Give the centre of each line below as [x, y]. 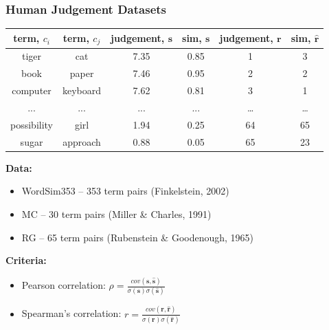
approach [82, 141]
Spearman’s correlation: [71, 313]
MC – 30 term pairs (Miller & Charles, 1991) [116, 213]
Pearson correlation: [64, 285]
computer [32, 90]
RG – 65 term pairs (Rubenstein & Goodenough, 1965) [138, 237]
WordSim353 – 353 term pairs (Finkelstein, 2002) [125, 191]
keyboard [82, 90]
